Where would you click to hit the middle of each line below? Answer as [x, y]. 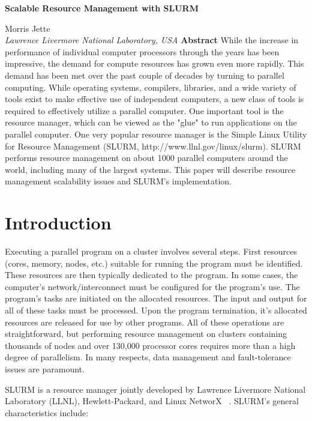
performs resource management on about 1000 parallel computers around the [146, 158]
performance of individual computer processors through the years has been [142, 51]
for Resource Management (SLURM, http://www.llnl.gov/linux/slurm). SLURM [153, 146]
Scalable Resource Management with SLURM [102, 8]
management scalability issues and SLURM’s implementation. [118, 181]
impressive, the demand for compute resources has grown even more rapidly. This [154, 63]
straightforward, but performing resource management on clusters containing [146, 334]
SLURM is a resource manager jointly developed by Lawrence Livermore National [155, 389]
